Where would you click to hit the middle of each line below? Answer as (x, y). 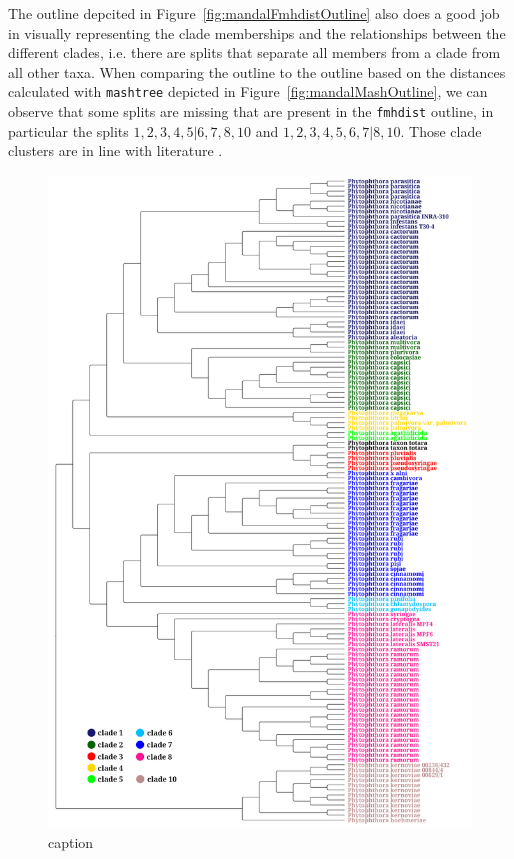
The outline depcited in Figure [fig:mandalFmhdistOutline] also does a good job (254, 13)
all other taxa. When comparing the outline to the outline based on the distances (257, 71)
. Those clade (441, 130)
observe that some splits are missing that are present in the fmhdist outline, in (251, 111)
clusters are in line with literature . (115, 150)
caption (71, 841)
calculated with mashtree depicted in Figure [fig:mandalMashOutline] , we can (248, 91)
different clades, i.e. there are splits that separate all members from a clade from (254, 52)
